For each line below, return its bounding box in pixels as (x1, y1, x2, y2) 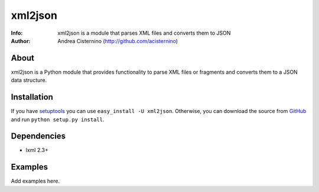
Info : (11, 29, 23, 37)
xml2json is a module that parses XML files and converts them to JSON (57, 29, 231, 37)
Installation (11, 92, 53, 102)
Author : (11, 37, 31, 44)
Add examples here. (11, 177, 60, 185)
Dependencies (11, 131, 66, 141)
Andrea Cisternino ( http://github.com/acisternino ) (57, 37, 178, 44)
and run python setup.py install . (11, 115, 105, 123)
